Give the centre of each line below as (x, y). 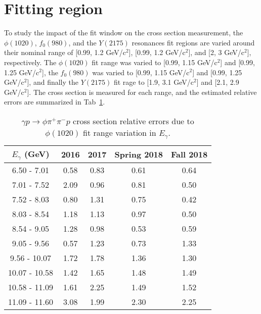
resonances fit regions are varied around (193, 42)
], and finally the (53, 82)
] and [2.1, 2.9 (218, 82)
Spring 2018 (139, 154)
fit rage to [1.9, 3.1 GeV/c (154, 82)
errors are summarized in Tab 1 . (55, 102)
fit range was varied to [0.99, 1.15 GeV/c (155, 62)
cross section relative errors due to (134, 121)
